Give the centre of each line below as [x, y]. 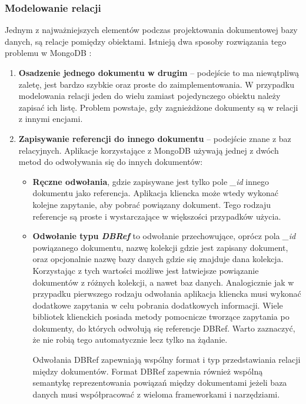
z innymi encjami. [51, 119]
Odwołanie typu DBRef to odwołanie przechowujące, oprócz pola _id [164, 236]
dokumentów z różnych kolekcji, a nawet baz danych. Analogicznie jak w [163, 282]
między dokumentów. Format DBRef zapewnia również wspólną [148, 371]
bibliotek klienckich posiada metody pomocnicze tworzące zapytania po [161, 317]
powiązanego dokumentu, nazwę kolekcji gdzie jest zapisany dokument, [160, 247]
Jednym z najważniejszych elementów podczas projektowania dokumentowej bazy [151, 30]
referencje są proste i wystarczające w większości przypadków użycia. [157, 216]
